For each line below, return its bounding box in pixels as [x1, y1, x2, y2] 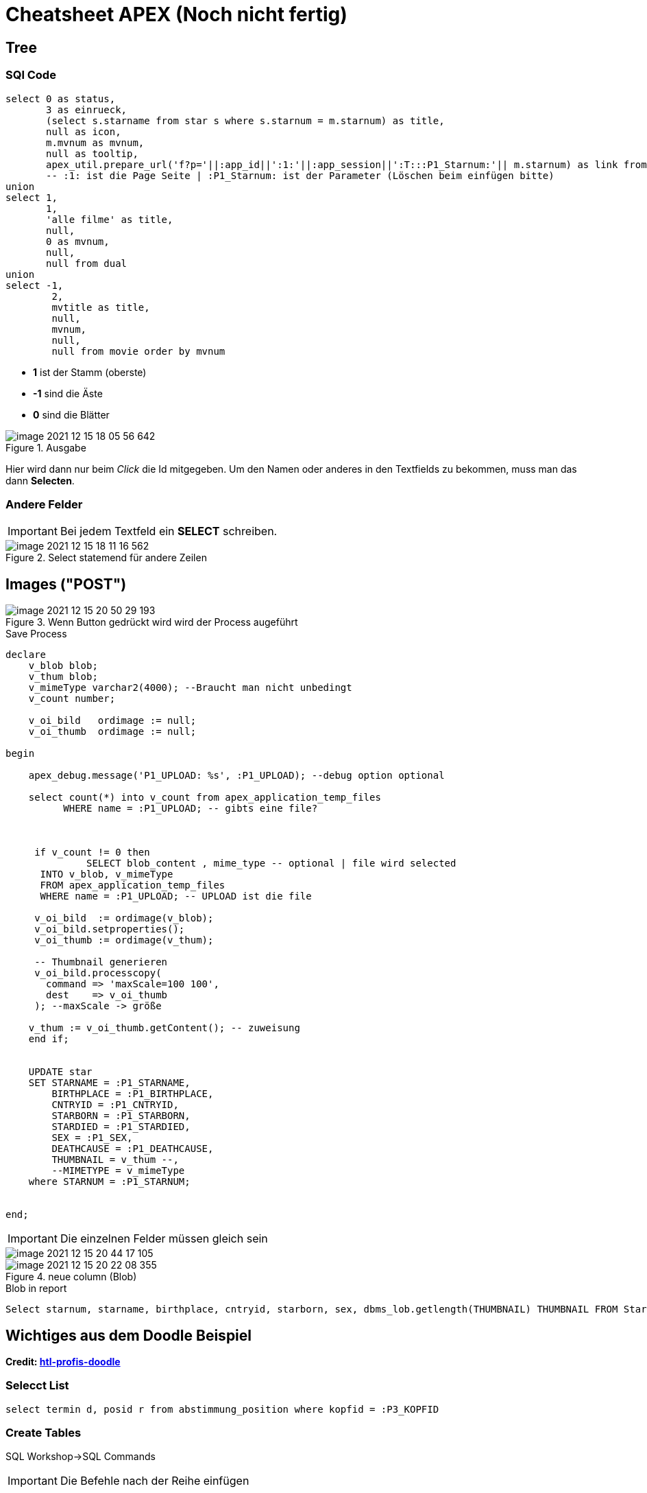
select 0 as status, [5, 93, 116, 104]
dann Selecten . [5, 474, 75, 486]
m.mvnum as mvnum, [46, 137, 145, 148]
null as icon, [46, 126, 121, 137]
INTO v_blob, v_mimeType [40, 869, 173, 880]
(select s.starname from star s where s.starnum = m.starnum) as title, [46, 115, 445, 126]
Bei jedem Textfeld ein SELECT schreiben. [60, 524, 278, 539]
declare [5, 649, 47, 661]
